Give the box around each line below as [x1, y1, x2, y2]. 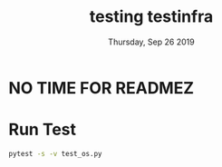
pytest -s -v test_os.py [8, 149, 102, 158]
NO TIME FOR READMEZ [8, 77, 195, 98]
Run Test [8, 120, 76, 140]
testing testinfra [89, 6, 214, 27]
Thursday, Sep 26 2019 [107, 36, 196, 47]
